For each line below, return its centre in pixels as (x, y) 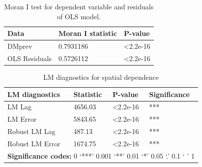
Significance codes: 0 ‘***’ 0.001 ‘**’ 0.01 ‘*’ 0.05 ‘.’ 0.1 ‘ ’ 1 (101, 155)
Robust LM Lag (31, 131)
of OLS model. (79, 16)
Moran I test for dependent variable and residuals (79, 6)
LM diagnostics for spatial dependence (101, 77)
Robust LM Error (34, 143)
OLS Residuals (29, 58)
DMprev (20, 46)
